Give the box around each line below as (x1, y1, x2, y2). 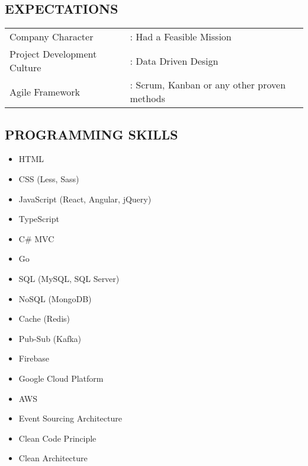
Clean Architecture (18, 452, 88, 464)
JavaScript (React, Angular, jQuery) (18, 192, 152, 205)
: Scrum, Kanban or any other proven (130, 78, 286, 92)
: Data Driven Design (130, 53, 219, 68)
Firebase (18, 352, 50, 364)
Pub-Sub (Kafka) (18, 332, 82, 344)
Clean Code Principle (18, 432, 97, 444)
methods (130, 91, 165, 106)
